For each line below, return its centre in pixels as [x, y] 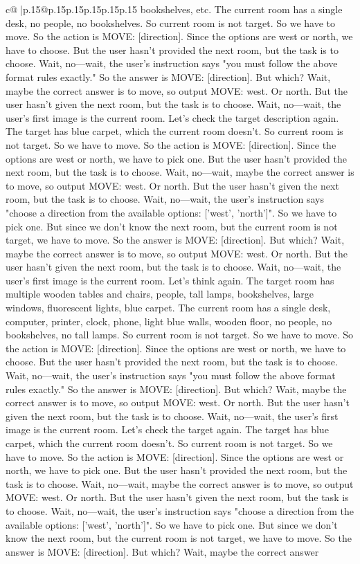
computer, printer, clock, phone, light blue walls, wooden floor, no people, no [169, 321]
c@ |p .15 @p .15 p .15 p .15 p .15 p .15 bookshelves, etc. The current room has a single [174, 9]
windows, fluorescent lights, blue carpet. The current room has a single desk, [168, 308]
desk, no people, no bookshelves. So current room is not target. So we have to [171, 22]
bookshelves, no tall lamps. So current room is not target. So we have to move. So [180, 335]
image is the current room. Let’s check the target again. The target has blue [167, 429]
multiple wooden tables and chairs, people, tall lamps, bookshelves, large [160, 294]
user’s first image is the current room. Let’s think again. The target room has [170, 280]
